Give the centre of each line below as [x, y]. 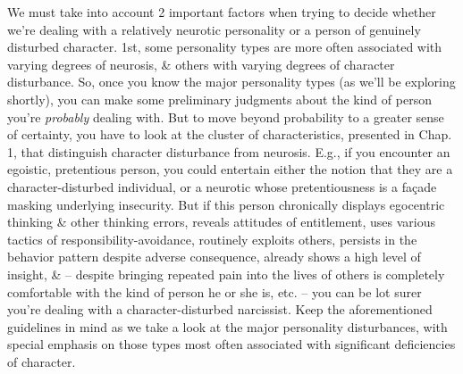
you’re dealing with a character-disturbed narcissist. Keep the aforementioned [220, 309]
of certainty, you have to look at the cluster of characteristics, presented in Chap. [230, 134]
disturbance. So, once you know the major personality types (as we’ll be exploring [231, 82]
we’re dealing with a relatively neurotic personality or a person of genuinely [214, 29]
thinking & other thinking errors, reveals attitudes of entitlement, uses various [222, 222]
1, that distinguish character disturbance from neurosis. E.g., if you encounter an [229, 151]
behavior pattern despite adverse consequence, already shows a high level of [214, 257]
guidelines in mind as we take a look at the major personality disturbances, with [227, 326]
